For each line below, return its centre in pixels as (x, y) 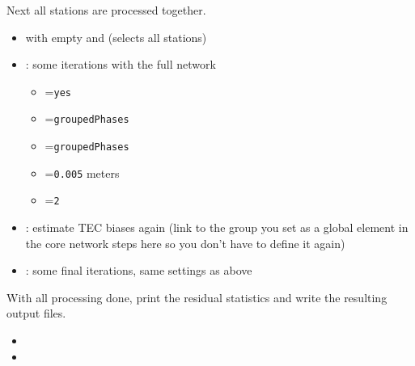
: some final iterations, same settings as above (139, 270)
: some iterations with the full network (121, 64)
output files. (36, 313)
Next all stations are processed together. (106, 10)
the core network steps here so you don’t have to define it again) (185, 243)
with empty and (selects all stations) (116, 37)
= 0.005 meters (82, 172)
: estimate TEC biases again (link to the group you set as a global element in (217, 227)
